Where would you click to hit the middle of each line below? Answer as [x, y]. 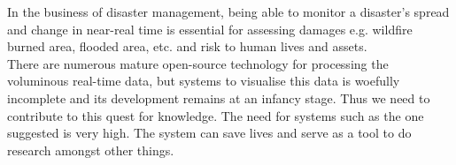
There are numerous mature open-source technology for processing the [198, 63]
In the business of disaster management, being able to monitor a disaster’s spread [228, 11]
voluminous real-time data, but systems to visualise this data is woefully [204, 81]
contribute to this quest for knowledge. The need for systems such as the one [216, 115]
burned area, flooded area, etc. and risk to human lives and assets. [187, 46]
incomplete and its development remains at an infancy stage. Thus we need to [219, 97]
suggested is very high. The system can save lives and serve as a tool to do [209, 133]
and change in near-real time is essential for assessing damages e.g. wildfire [210, 29]
